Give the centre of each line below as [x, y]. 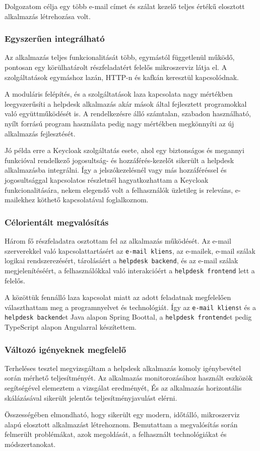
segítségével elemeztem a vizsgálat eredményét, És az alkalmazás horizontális [123, 388]
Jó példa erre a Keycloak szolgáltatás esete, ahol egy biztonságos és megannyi [124, 150]
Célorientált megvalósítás [57, 222]
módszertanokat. [30, 444]
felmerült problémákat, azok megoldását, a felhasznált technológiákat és [116, 434]
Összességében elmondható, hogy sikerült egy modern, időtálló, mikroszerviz [122, 415]
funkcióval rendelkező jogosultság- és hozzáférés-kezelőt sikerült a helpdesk [119, 160]
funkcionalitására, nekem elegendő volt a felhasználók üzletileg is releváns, [119, 190]
